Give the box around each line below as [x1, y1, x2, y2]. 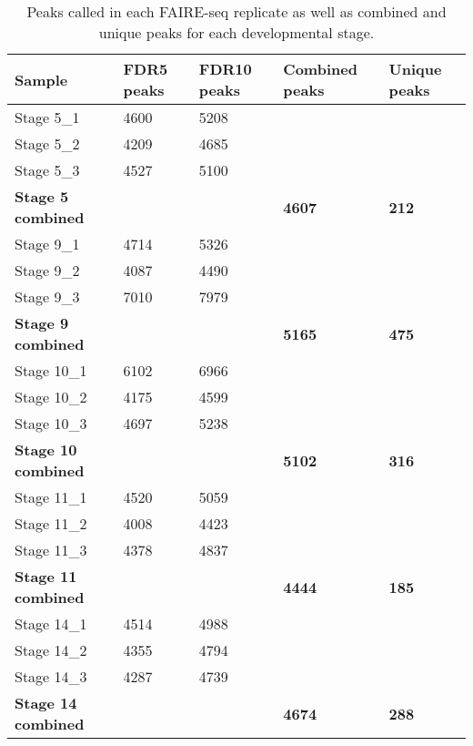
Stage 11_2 [15, 513, 87, 534]
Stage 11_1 [15, 486, 87, 507]
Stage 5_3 [15, 159, 80, 180]
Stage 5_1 [15, 107, 80, 128]
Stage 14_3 [15, 666, 87, 687]
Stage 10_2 [15, 386, 87, 407]
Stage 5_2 [15, 133, 80, 154]
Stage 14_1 [15, 613, 87, 634]
